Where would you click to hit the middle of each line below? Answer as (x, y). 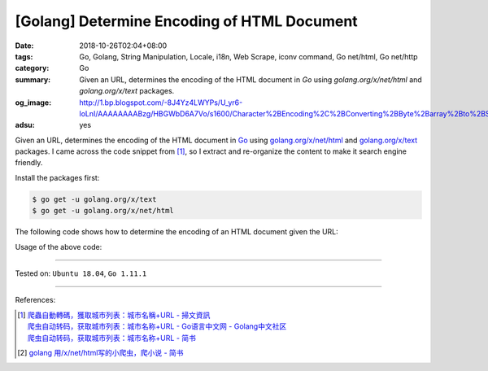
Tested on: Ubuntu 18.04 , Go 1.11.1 (81, 273)
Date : (24, 46)
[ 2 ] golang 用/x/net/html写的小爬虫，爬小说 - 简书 (100, 352)
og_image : (33, 103)
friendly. (29, 163)
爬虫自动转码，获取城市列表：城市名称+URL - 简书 (112, 338)
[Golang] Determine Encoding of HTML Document (186, 21)
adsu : (25, 125)
